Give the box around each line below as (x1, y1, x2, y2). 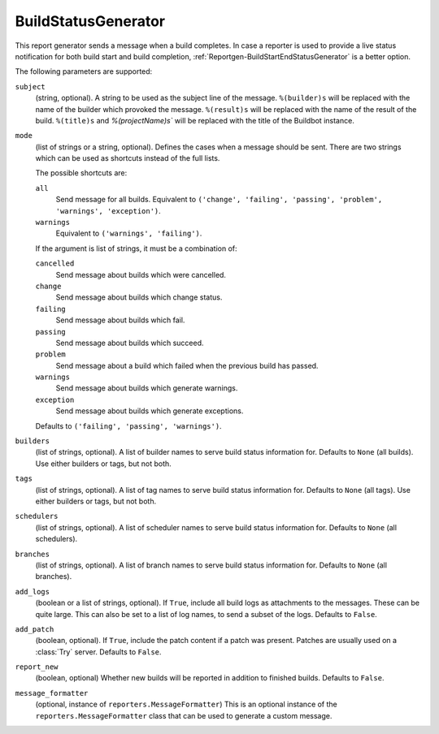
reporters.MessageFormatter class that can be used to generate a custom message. (35, 710, 333, 720)
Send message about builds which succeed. (55, 338, 204, 348)
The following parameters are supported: (15, 67, 153, 76)
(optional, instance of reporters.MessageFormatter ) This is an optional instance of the (35, 699, 337, 710)
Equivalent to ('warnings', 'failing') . (55, 228, 202, 239)
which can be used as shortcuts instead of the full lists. (35, 153, 220, 163)
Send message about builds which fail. (55, 315, 185, 325)
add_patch (15, 624, 54, 633)
